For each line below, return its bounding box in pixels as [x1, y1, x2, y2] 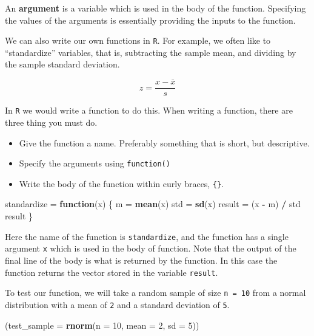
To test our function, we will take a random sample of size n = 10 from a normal [5, 286, 306, 299]
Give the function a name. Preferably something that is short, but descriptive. [19, 136, 310, 149]
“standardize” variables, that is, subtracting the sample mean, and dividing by [5, 46, 296, 58]
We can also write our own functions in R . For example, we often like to [5, 34, 271, 47]
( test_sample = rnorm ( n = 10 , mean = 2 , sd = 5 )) [5, 318, 199, 331]
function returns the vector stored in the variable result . [5, 266, 218, 278]
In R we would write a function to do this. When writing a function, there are [5, 104, 293, 117]
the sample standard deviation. [5, 58, 120, 70]
